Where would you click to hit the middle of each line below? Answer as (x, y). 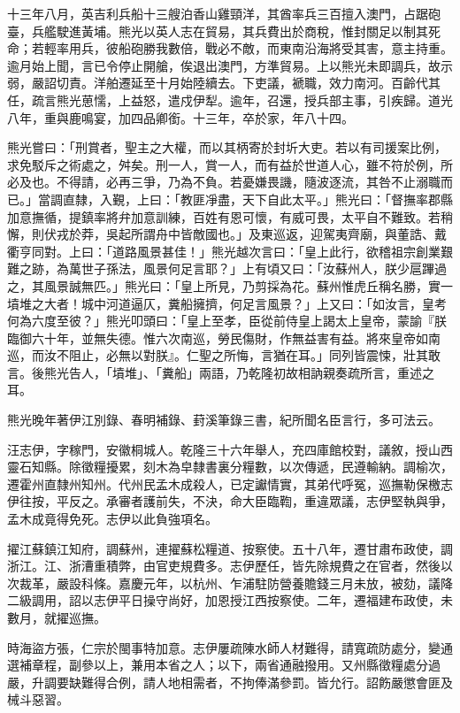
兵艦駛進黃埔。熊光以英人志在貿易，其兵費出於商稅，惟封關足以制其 (230, 31)
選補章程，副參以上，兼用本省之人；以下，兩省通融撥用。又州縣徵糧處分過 (224, 665)
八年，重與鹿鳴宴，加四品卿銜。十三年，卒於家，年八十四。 (180, 117)
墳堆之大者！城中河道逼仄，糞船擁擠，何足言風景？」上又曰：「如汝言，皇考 (227, 303)
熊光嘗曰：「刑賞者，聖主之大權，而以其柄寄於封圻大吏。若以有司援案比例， (227, 147)
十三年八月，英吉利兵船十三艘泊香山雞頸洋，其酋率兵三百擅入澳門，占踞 (218, 13)
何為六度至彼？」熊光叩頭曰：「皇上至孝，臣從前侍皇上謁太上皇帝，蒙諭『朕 (227, 321)
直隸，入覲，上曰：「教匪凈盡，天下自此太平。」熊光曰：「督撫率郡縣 (257, 199)
